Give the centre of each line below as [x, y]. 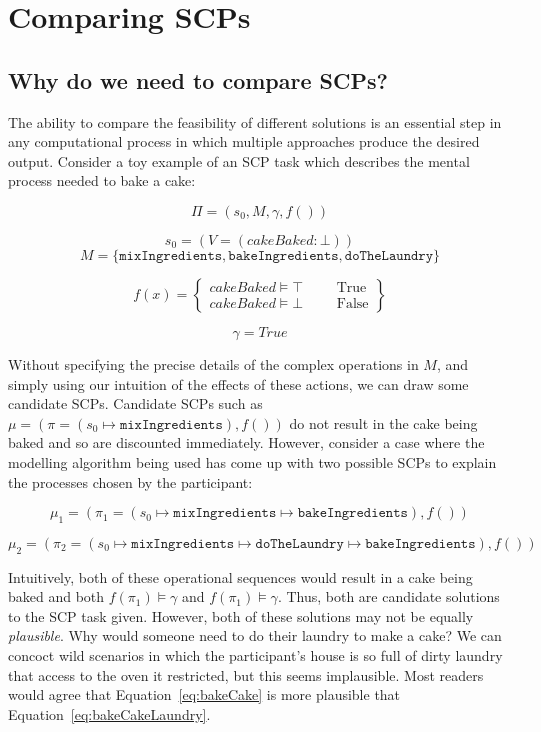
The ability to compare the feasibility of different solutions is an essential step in [255, 121]
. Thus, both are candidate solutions [388, 596]
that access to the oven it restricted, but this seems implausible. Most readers [246, 674]
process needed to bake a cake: [102, 180]
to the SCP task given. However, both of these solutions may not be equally [241, 615]
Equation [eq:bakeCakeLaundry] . [109, 713]
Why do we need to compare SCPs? [198, 79]
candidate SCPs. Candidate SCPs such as [135, 403]
